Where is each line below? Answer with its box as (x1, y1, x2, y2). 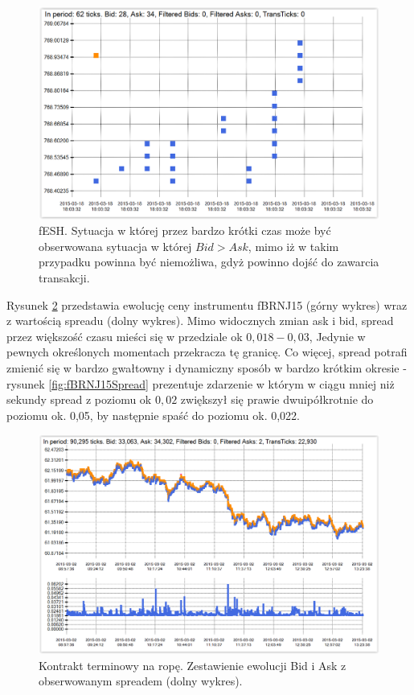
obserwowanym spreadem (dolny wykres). (39, 672, 243, 689)
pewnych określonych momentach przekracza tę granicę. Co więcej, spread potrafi (6, 343, 408, 360)
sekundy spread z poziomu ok (6, 391, 152, 408)
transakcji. (39, 269, 90, 286)
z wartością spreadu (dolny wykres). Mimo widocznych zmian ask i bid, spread (6, 312, 394, 329)
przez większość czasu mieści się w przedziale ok (6, 327, 243, 344)
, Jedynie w (309, 327, 366, 344)
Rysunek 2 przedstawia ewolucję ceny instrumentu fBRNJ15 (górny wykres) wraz (6, 296, 408, 313)
